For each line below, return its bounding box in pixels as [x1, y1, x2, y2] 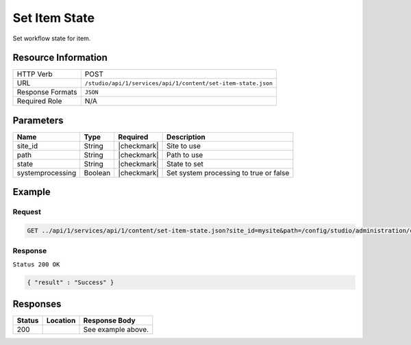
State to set [166, 159, 203, 168]
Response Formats [16, 88, 77, 97]
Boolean [84, 168, 111, 177]
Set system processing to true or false [166, 168, 290, 177]
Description [166, 132, 206, 142]
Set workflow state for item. [12, 34, 91, 42]
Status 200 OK [12, 260, 60, 268]
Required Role [16, 97, 62, 106]
